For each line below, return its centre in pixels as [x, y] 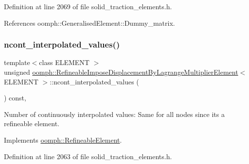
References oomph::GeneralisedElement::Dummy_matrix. [89, 23]
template [17, 62]
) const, [15, 98]
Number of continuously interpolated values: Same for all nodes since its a [114, 114]
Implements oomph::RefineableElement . [63, 139]
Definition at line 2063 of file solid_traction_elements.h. [88, 156]
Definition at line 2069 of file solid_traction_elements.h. [88, 6]
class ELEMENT [64, 62]
